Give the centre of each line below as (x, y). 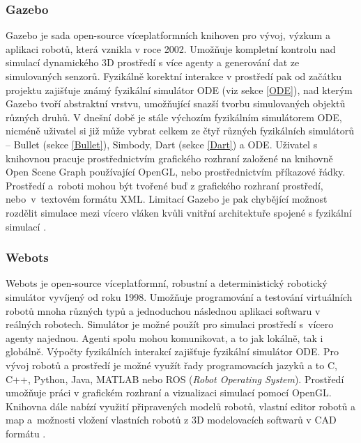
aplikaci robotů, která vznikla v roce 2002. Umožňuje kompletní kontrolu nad (171, 48)
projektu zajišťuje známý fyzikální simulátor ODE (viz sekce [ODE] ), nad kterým (179, 90)
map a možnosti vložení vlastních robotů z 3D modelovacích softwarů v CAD (171, 420)
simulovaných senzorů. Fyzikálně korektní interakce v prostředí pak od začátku (174, 76)
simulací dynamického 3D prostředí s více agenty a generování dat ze (153, 62)
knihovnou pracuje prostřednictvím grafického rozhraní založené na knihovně (169, 158)
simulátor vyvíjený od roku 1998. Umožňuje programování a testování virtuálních (179, 296)
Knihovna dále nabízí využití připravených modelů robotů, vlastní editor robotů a (181, 406)
